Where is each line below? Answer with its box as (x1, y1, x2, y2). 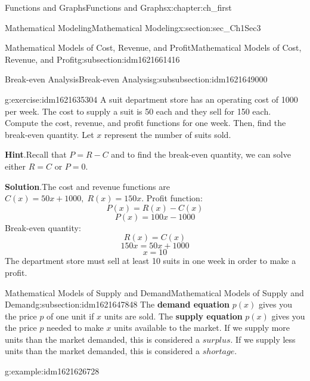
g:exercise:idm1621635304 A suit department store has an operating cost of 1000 (5, 93, 298, 105)
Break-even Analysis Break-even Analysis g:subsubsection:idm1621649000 (5, 73, 268, 85)
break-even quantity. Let (5, 128, 94, 140)
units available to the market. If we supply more (114, 321, 290, 334)
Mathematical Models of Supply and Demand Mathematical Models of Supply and (5, 286, 304, 299)
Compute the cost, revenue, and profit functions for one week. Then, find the (5, 116, 286, 129)
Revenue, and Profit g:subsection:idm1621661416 (5, 53, 180, 65)
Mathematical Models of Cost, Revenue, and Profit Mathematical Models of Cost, (5, 41, 302, 54)
